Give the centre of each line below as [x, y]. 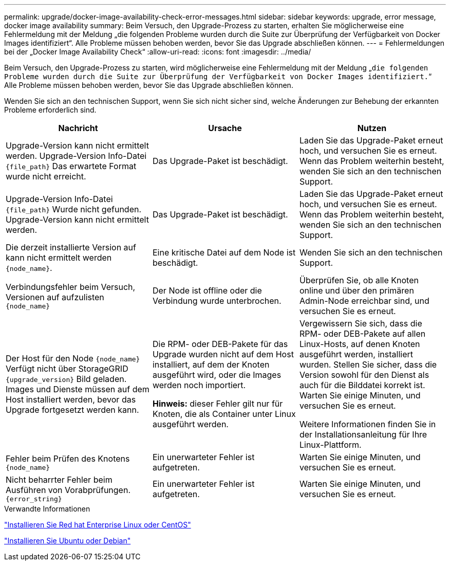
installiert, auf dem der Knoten [211, 364]
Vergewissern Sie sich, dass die [361, 323]
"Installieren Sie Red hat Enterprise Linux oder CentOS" [98, 525]
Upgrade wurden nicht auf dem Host [223, 354]
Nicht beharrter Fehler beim [59, 480]
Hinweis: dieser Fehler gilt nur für [218, 404]
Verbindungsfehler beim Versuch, [71, 287]
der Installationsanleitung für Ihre [363, 434]
